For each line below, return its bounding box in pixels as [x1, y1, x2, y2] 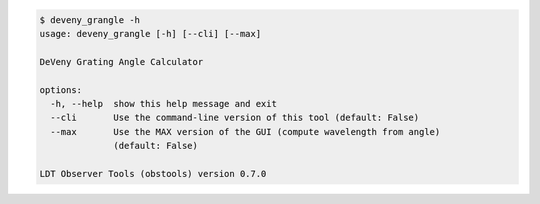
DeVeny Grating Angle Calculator [39, 56, 204, 67]
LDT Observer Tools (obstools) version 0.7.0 [39, 168, 267, 179]
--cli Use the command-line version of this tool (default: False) [50, 112, 420, 124]
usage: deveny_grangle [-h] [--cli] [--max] [39, 28, 262, 39]
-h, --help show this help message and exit [50, 98, 277, 109]
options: [39, 84, 83, 95]
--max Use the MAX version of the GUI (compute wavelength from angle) [50, 126, 441, 137]
